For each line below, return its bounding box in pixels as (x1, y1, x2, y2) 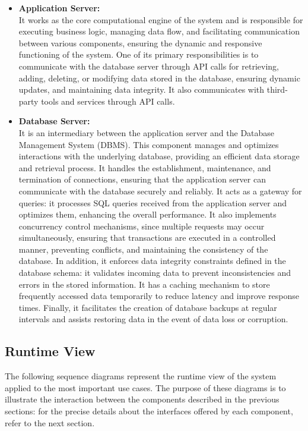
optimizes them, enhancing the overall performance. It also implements (18, 208, 277, 221)
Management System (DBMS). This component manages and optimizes (18, 138, 279, 150)
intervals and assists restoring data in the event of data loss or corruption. (18, 313, 288, 325)
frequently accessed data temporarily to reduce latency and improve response (18, 290, 300, 302)
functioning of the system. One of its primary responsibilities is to (18, 48, 259, 61)
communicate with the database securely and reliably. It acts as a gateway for (18, 184, 302, 197)
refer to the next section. (5, 416, 95, 429)
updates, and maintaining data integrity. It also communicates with (18, 83, 265, 96)
